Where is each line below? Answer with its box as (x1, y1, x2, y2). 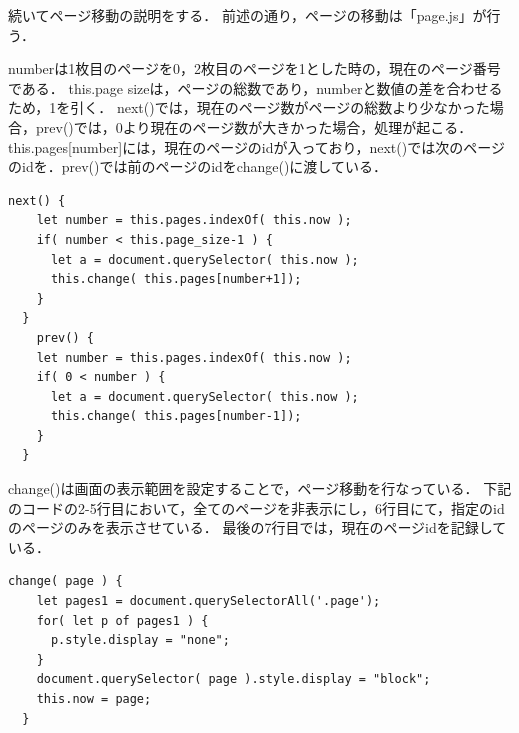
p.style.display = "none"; (50, 633, 230, 648)
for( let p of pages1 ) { (36, 613, 209, 628)
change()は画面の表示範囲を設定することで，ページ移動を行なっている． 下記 (8, 478, 512, 499)
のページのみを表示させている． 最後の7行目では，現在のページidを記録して (8, 517, 507, 538)
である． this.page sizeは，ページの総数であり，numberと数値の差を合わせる (8, 77, 503, 98)
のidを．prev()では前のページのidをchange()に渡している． (8, 156, 387, 177)
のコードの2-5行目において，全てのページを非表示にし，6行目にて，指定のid (8, 497, 505, 518)
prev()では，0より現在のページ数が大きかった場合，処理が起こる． (35, 116, 473, 137)
